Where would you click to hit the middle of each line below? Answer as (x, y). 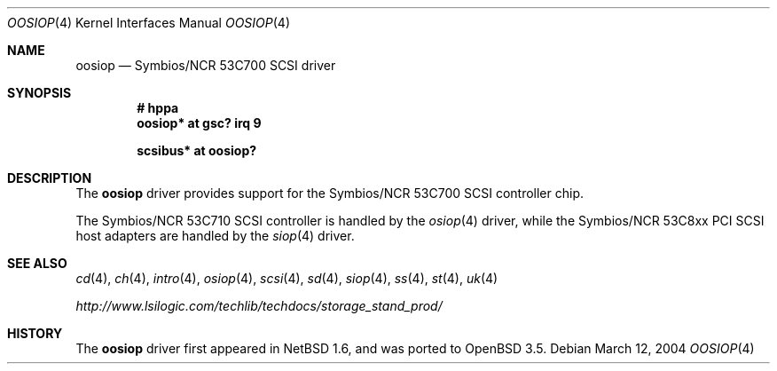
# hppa (158, 108)
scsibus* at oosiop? (197, 150)
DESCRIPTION (50, 178)
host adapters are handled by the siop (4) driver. (215, 236)
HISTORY (35, 333)
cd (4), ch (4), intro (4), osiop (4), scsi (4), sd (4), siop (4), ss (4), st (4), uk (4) (287, 278)
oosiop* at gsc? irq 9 (199, 123)
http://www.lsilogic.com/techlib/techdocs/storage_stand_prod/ (259, 306)
